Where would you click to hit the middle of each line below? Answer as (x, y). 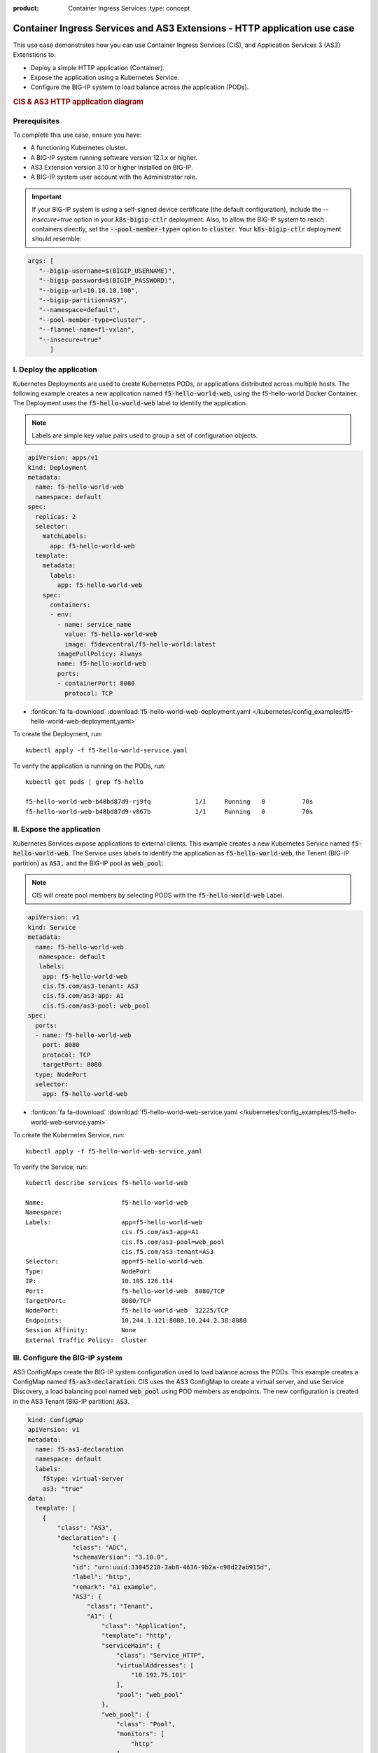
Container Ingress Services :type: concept (129, 8)
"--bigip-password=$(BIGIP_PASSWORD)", (107, 281)
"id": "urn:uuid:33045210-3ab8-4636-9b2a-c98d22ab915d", (171, 1567)
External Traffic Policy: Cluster (86, 1340)
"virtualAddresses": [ (155, 1665)
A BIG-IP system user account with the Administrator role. (114, 177)
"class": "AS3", (85, 1528)
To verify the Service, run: (50, 1167)
